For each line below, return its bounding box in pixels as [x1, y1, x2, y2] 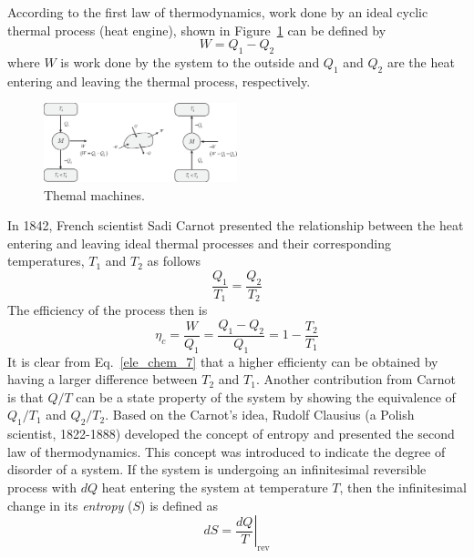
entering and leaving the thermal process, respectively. [7, 71, 311, 90]
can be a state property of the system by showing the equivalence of [76, 387, 456, 406]
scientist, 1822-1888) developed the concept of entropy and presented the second [7, 424, 455, 443]
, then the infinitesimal [339, 477, 467, 496]
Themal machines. [44, 185, 145, 204]
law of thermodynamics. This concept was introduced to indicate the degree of [7, 441, 446, 461]
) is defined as [140, 495, 219, 514]
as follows [147, 251, 201, 270]
